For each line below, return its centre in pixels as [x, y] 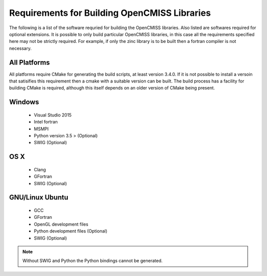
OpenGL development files [61, 224]
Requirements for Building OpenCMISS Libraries [110, 13]
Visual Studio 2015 [53, 115]
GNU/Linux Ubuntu [39, 197]
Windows [24, 102]
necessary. [21, 48]
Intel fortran [46, 122]
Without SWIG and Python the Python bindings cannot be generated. [92, 261]
